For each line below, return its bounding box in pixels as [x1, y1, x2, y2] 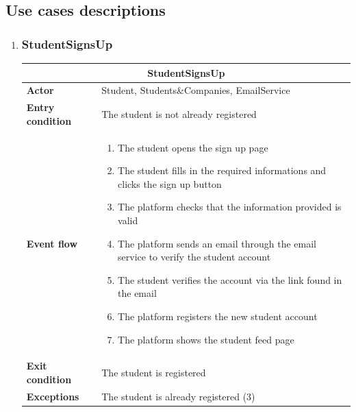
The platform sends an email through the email [118, 236, 316, 250]
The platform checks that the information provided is [118, 199, 342, 214]
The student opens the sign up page [118, 140, 268, 154]
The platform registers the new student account [118, 308, 318, 323]
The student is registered [101, 365, 206, 380]
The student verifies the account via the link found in [118, 272, 342, 287]
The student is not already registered [101, 106, 257, 121]
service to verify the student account [118, 250, 271, 264]
